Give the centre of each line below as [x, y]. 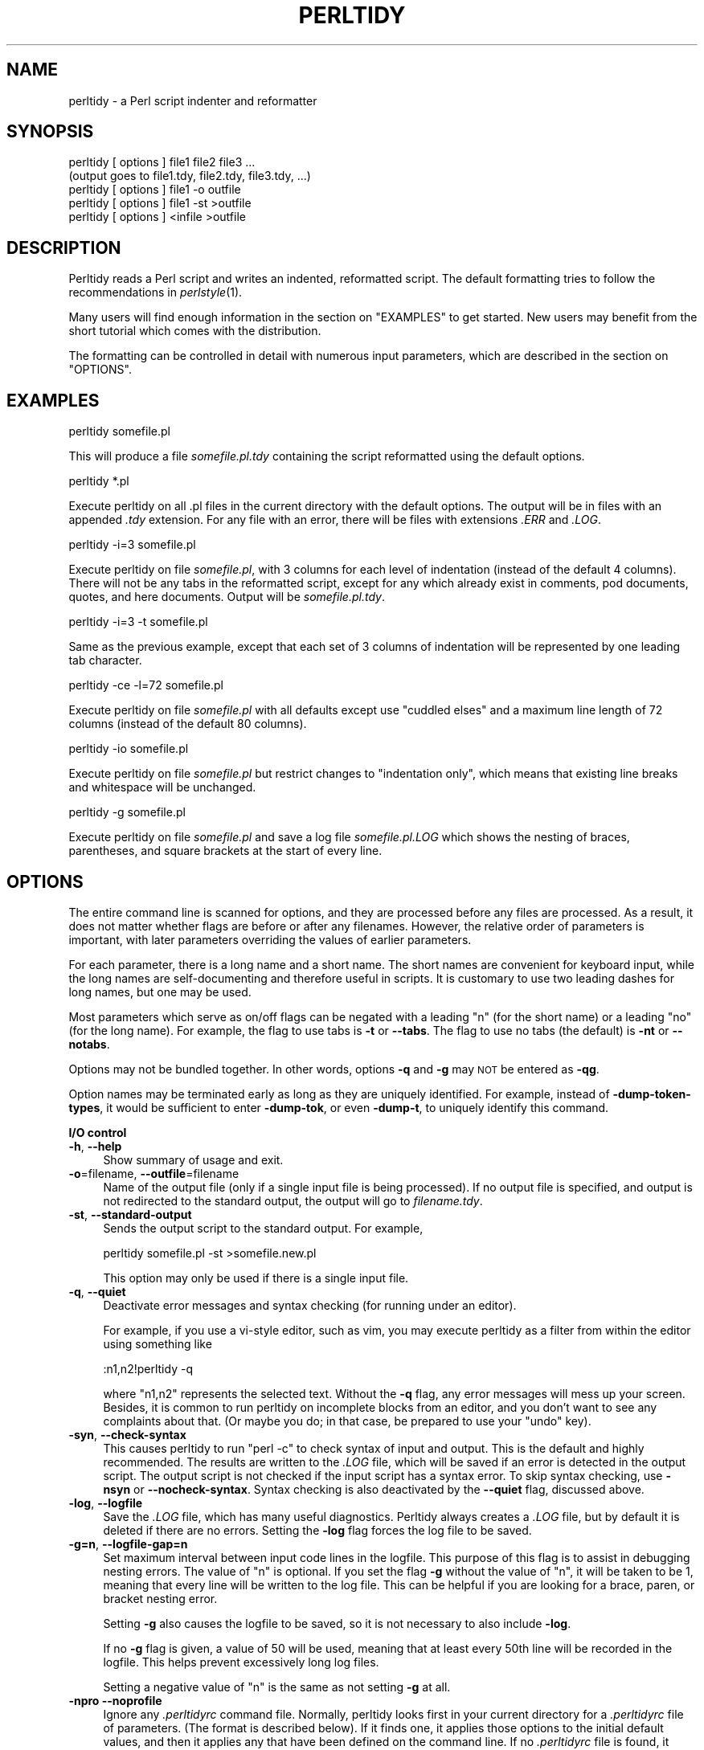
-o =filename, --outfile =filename [154, 1173]
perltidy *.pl [99, 481]
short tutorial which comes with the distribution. [195, 331]
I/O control [98, 1132]
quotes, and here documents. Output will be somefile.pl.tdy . [227, 597]
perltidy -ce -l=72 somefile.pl [146, 685]
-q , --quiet [97, 1291]
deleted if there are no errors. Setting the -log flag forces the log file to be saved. [317, 1530]
